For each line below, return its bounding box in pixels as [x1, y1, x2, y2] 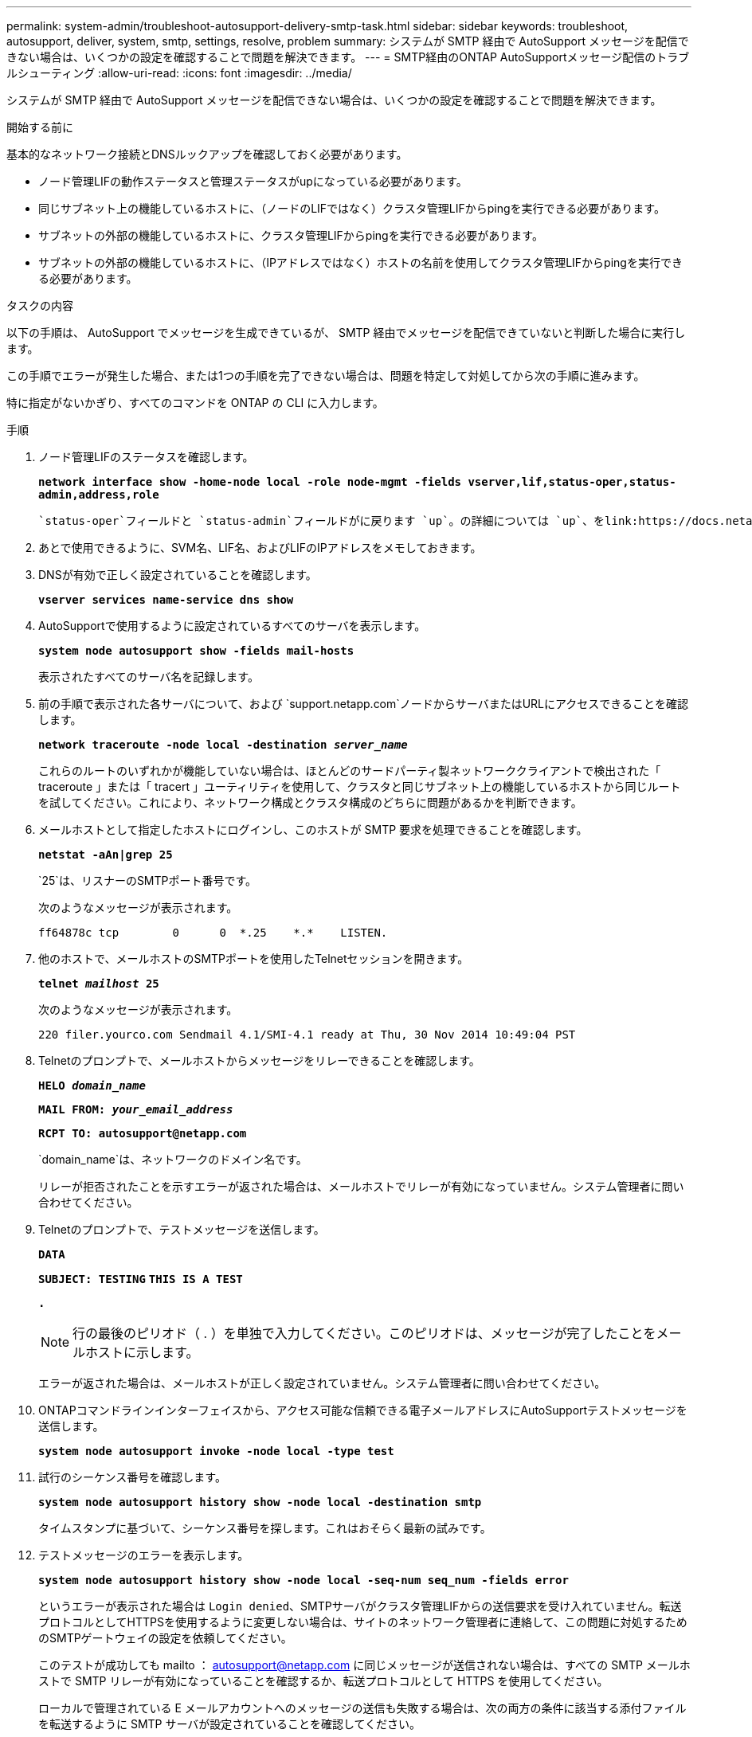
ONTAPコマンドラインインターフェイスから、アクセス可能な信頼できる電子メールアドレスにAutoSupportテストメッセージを [38, 1403, 687, 1417]
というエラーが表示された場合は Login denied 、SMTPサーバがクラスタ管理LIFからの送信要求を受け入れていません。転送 [38, 1599, 682, 1613]
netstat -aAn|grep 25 [38, 848, 173, 861]
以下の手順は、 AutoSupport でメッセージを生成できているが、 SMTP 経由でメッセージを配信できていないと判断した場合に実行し [6, 326, 686, 339]
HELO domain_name [38, 1079, 146, 1092]
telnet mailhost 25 [38, 977, 159, 990]
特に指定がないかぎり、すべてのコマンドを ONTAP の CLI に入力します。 [6, 396, 384, 409]
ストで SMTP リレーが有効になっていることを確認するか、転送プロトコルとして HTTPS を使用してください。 [38, 1674, 609, 1688]
